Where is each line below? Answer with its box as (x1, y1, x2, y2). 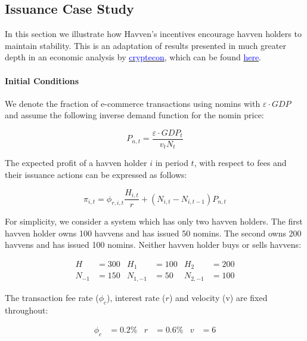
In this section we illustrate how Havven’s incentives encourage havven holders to (5, 27, 302, 40)
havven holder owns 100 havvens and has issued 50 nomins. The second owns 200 (5, 226, 302, 239)
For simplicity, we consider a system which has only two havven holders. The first (5, 215, 303, 228)
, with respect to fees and (194, 156, 287, 169)
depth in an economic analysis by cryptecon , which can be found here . (5, 51, 262, 63)
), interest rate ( (107, 291, 166, 303)
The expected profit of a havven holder (5, 156, 147, 169)
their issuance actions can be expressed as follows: (5, 168, 187, 181)
